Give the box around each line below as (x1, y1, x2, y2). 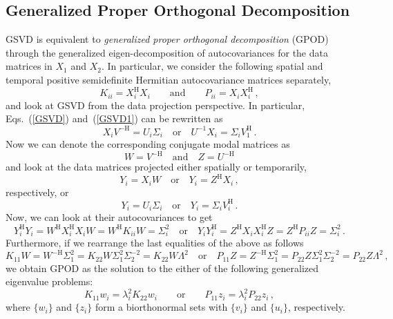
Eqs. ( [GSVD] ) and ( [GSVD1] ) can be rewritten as (6, 111, 223, 126)
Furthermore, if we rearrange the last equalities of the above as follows (6, 235, 304, 250)
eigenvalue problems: (6, 274, 93, 289)
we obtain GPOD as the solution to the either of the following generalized (6, 260, 318, 275)
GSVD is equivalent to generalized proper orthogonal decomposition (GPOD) (6, 32, 329, 46)
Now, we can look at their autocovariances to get (6, 210, 213, 224)
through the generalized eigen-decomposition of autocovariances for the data (6, 45, 328, 59)
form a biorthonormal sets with (95, 300, 228, 314)
